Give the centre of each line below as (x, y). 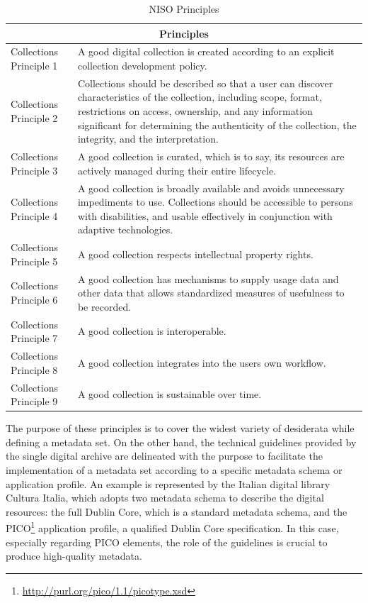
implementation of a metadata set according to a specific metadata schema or (174, 469)
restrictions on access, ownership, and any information (195, 111)
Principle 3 (34, 170)
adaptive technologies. (125, 229)
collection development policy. (142, 66)
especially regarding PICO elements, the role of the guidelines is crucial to (167, 542)
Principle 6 (34, 299)
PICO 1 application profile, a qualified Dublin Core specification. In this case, (172, 527)
